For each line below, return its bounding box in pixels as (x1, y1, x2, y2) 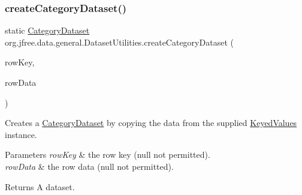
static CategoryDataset (5, 24, 90, 37)
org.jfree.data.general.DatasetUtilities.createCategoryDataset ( (5, 35, 234, 48)
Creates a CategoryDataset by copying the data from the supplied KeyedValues (5, 116, 297, 129)
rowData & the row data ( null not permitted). (5, 160, 174, 172)
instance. (5, 128, 37, 140)
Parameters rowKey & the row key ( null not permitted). (5, 148, 210, 161)
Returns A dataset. (5, 180, 75, 193)
